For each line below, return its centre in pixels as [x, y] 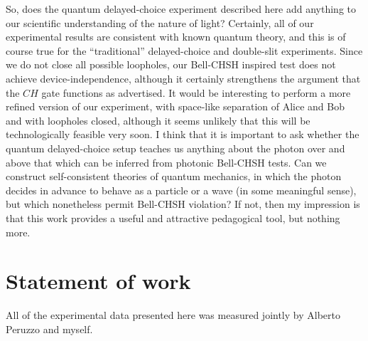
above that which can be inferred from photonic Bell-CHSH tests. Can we [166, 162]
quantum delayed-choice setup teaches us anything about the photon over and [175, 148]
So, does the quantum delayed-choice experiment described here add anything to [181, 9]
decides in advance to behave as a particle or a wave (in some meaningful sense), [181, 190]
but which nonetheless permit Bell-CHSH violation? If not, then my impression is [183, 204]
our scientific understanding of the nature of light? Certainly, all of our [160, 22]
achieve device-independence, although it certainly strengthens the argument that [183, 78]
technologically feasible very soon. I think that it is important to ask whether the [183, 134]
